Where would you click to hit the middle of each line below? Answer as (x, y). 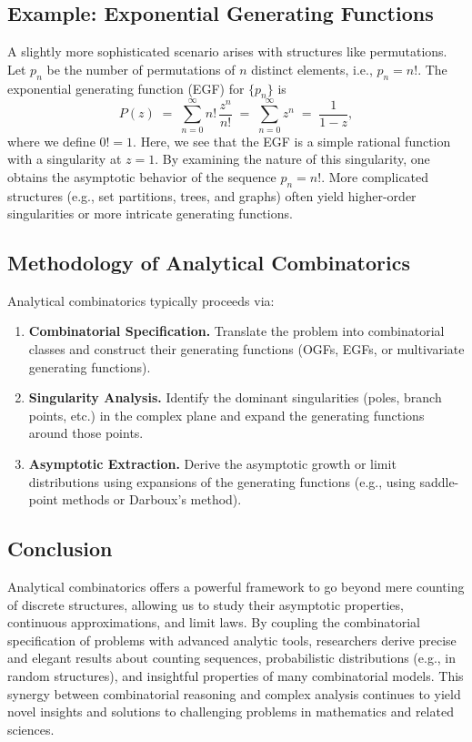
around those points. (86, 433)
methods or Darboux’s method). (152, 499)
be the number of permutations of (141, 69)
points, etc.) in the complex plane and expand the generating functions (226, 415)
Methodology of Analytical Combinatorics (209, 263)
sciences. (31, 729)
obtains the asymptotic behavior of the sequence (142, 176)
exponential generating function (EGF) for (126, 88)
